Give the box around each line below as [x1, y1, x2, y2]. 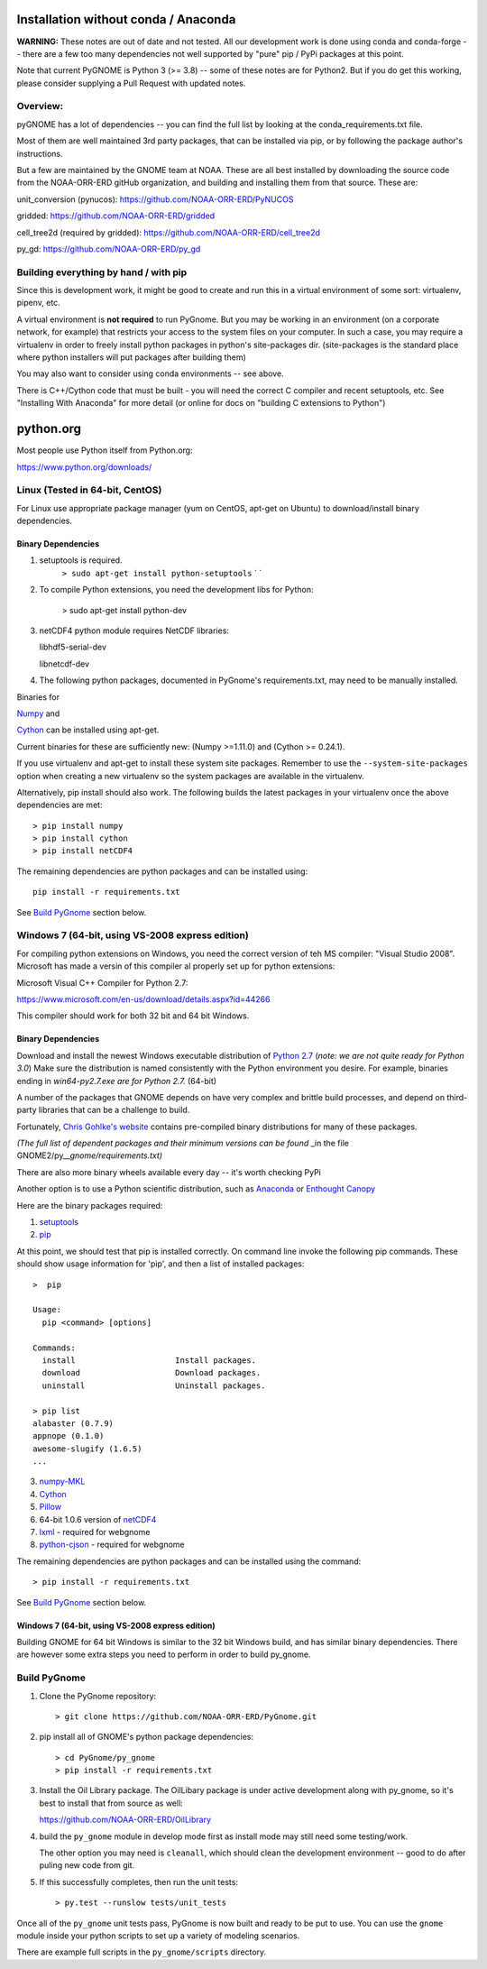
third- [446, 1091, 468, 1102]
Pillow [39, 1502, 62, 1513]
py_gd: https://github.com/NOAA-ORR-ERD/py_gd [16, 244, 201, 254]
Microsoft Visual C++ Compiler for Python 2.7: [16, 977, 188, 988]
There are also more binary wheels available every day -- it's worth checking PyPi [16, 1166, 322, 1177]
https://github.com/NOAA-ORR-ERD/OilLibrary [39, 1814, 212, 1826]
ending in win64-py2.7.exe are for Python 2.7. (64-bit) [16, 1075, 216, 1086]
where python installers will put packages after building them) [16, 352, 247, 363]
